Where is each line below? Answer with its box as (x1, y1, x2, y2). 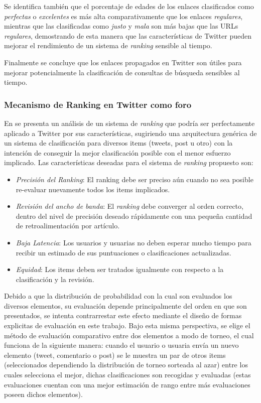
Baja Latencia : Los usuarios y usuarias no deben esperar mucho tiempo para (16, 237, 251, 247)
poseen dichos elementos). (4, 389, 83, 399)
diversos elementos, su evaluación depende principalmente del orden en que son (4, 300, 247, 311)
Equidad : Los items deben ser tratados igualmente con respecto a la (16, 264, 224, 275)
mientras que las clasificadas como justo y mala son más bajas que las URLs (4, 21, 238, 31)
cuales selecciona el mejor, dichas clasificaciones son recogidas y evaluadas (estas (4, 369, 251, 380)
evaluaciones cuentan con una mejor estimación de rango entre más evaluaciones (4, 379, 250, 389)
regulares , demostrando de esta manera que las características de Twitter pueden (4, 30, 251, 41)
